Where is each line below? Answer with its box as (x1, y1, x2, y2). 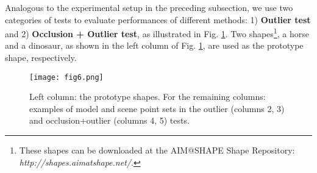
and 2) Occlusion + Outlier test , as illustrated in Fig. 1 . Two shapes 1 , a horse (5, 26, 309, 40)
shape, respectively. (5, 51, 77, 64)
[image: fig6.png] (29, 72, 104, 82)
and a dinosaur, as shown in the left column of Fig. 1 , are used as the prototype (5, 39, 304, 52)
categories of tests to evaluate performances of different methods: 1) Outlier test (5, 13, 311, 26)
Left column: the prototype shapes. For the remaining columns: (29, 90, 266, 103)
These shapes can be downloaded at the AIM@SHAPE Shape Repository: (19, 144, 295, 157)
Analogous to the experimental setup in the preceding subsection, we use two (5, 1, 293, 13)
